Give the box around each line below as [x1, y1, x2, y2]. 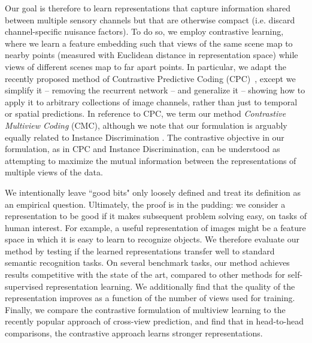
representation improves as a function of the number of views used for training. [5, 292, 295, 304]
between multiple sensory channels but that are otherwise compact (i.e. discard [5, 13, 295, 26]
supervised [5, 280, 43, 292]
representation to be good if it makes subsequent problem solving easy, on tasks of [5, 210, 307, 222]
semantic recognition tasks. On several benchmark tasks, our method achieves [5, 256, 290, 269]
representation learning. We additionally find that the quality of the [46, 280, 295, 292]
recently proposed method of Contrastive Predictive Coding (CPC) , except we [5, 72, 296, 84]
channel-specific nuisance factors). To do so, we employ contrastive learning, [5, 25, 284, 38]
